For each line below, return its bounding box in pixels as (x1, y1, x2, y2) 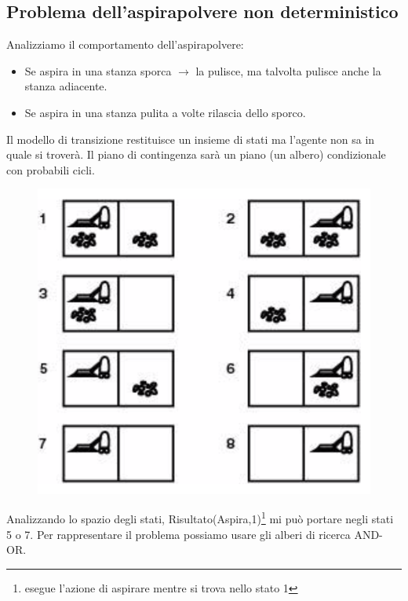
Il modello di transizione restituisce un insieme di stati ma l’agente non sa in (6, 130, 375, 147)
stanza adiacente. (24, 78, 107, 94)
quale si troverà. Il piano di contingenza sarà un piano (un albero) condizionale (6, 146, 386, 163)
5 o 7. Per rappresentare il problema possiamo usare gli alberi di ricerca (6, 526, 351, 542)
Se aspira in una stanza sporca (24, 62, 172, 79)
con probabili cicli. (6, 161, 95, 178)
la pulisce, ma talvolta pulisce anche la (195, 62, 381, 79)
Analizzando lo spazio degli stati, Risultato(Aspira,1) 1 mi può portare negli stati (6, 508, 394, 526)
